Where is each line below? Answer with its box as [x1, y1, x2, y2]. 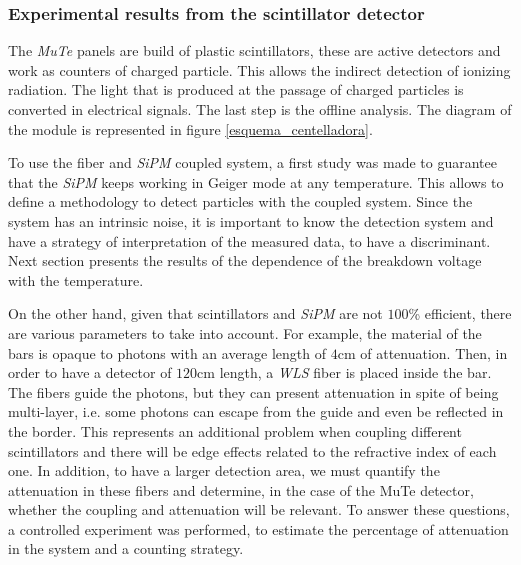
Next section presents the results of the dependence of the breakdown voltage [8, 250, 482, 271]
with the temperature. [8, 269, 144, 290]
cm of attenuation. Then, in [337, 342, 508, 363]
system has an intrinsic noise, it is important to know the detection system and [8, 210, 494, 231]
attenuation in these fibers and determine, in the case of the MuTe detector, [8, 479, 474, 500]
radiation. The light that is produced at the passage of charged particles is [8, 79, 464, 100]
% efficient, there [408, 303, 512, 324]
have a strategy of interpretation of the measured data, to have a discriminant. [8, 230, 491, 251]
